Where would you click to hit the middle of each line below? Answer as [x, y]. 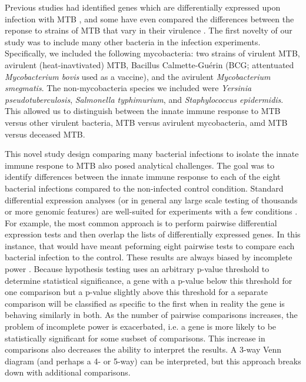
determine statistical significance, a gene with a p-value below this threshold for [149, 280]
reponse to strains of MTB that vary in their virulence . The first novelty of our [149, 30]
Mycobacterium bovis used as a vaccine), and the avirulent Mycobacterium [138, 76]
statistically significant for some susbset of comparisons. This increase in [135, 338]
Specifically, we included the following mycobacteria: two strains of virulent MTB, [152, 53]
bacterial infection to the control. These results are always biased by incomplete [149, 257]
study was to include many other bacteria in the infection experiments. [133, 41]
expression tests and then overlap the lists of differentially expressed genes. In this [153, 234]
